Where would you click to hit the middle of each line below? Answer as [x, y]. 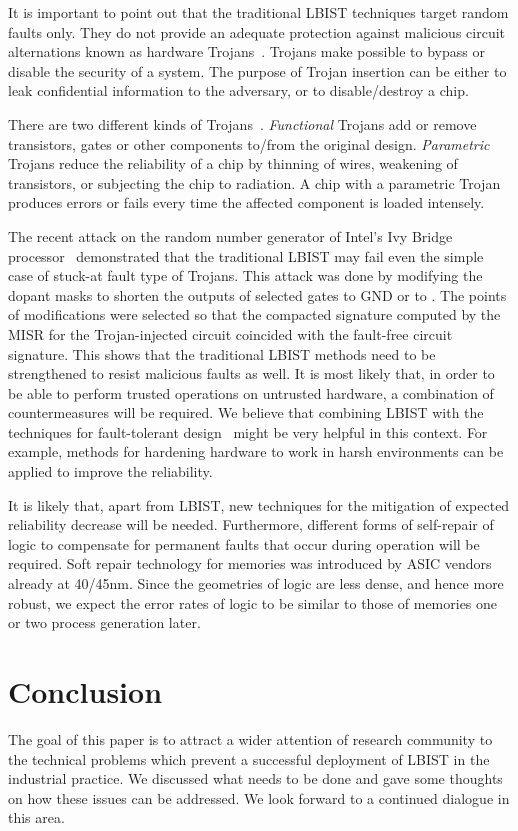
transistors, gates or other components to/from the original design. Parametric [249, 143]
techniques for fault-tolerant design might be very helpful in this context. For [248, 431]
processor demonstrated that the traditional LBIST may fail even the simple [246, 255]
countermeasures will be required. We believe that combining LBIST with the [246, 412]
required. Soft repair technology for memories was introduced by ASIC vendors [250, 563]
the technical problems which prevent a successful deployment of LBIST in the [249, 758]
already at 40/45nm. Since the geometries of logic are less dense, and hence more [256, 583]
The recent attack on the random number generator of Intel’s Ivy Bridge [230, 235]
